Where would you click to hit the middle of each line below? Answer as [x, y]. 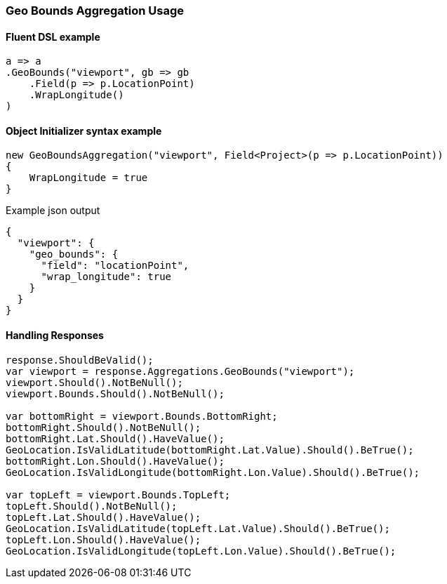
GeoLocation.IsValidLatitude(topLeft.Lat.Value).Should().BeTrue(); [198, 528]
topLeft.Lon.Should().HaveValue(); [104, 539]
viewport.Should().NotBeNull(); [94, 382]
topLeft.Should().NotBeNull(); [92, 506]
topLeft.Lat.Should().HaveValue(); [104, 517]
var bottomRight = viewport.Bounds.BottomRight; [142, 416]
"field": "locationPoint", [115, 266]
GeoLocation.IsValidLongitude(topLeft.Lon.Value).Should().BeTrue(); [201, 551]
